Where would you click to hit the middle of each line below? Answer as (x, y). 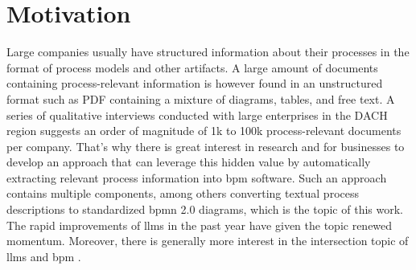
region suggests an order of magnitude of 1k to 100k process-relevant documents (204, 131)
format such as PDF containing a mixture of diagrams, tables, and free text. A (201, 98)
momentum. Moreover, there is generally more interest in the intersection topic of (208, 241)
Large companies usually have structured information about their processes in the (208, 52)
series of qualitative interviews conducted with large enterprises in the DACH (197, 115)
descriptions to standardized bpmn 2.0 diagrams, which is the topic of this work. (205, 209)
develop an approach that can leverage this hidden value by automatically (189, 162)
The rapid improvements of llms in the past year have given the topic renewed (200, 225)
